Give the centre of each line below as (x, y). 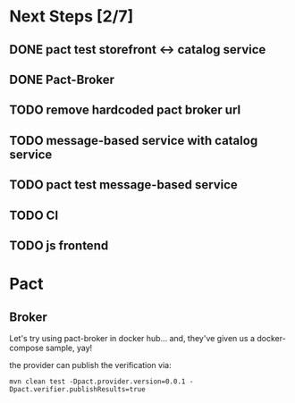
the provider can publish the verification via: (90, 365)
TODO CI (34, 215)
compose (27, 348)
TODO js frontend (59, 245)
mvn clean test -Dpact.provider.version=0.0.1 (97, 382)
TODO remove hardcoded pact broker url (125, 110)
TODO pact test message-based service (124, 185)
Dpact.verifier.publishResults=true (77, 389)
